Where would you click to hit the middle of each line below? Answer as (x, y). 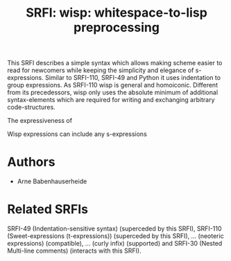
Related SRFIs (48, 209)
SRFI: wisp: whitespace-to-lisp (117, 13)
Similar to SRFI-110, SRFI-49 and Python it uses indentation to (132, 78)
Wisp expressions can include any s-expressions (77, 134)
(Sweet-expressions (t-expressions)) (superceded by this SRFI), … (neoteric (115, 236)
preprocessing (117, 27)
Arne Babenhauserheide (52, 181)
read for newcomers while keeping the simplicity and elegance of (101, 70)
